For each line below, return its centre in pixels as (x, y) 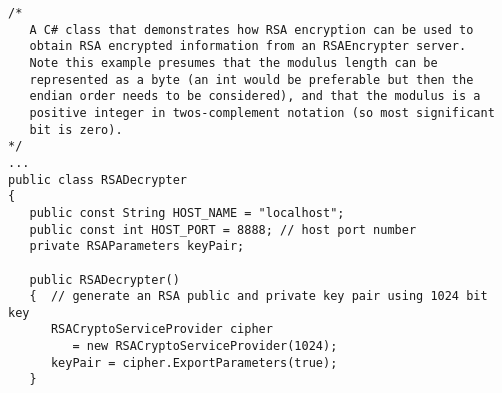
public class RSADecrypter (97, 179)
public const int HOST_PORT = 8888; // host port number (223, 229)
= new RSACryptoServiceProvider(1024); (205, 346)
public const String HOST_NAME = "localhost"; (187, 212)
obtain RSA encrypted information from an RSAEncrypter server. (248, 46)
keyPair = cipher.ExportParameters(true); (194, 362)
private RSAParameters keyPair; (137, 246)
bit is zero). (76, 129)
